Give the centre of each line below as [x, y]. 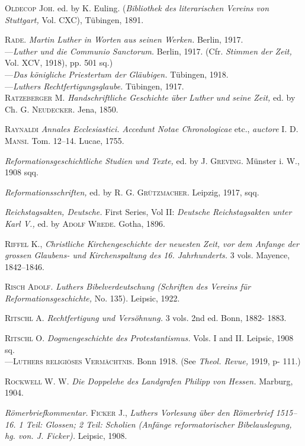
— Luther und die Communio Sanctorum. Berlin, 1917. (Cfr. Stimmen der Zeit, [148, 51]
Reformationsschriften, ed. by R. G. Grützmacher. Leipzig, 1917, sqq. [132, 192]
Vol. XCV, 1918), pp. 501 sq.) [59, 62]
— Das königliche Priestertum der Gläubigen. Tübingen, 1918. [117, 74]
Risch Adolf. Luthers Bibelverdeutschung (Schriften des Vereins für [128, 286]
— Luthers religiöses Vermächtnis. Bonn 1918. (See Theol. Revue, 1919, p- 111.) [153, 361]
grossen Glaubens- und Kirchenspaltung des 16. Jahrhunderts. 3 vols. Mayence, [147, 255]
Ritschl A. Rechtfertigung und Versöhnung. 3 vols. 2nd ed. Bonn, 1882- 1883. [146, 318]
